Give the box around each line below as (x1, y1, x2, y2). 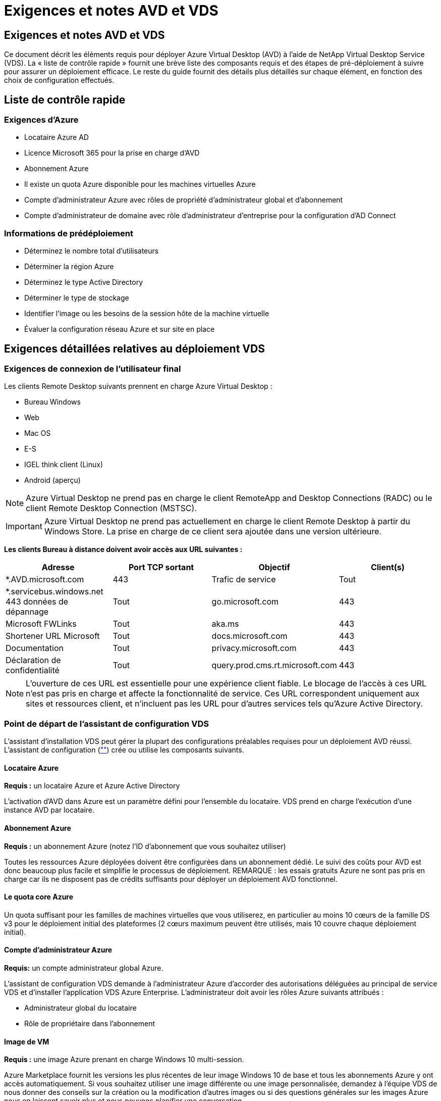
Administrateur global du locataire (24, 1003, 137, 1012)
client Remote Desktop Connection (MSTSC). (26, 503, 197, 514)
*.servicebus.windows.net (6, 586, 103, 597)
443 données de (6, 596, 69, 607)
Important (6, 521, 42, 532)
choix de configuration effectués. (4, 76, 115, 85)
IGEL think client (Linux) (24, 460, 103, 469)
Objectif (258, 562, 290, 573)
